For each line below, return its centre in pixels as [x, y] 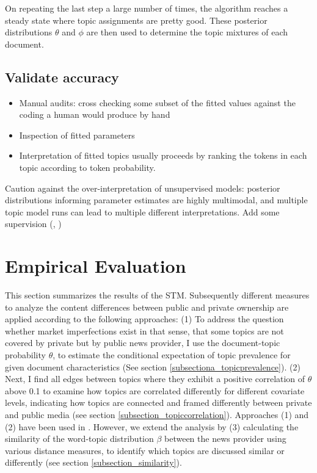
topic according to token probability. [87, 167]
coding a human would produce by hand [95, 114]
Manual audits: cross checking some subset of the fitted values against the [157, 102]
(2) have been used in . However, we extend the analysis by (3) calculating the [152, 426]
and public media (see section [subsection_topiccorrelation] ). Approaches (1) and [157, 414]
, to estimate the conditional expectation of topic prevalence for [172, 355]
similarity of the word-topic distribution [79, 439]
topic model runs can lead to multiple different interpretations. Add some [142, 211]
